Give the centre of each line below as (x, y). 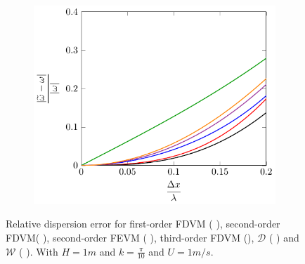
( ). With (39, 251)
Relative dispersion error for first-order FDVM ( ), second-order (143, 224)
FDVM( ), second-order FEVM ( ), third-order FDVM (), (130, 238)
